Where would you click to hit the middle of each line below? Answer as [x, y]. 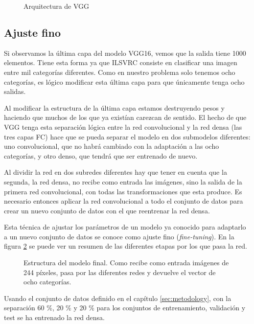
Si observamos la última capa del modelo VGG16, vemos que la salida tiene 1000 [125, 53]
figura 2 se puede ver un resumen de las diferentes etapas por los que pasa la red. [126, 246]
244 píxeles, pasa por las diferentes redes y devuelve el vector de [120, 272]
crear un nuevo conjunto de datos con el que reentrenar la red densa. [107, 210]
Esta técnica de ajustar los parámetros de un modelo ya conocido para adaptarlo [125, 227]
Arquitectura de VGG [57, 6]
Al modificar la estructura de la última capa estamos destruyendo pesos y [114, 107]
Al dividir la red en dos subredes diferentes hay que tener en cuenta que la [115, 172]
